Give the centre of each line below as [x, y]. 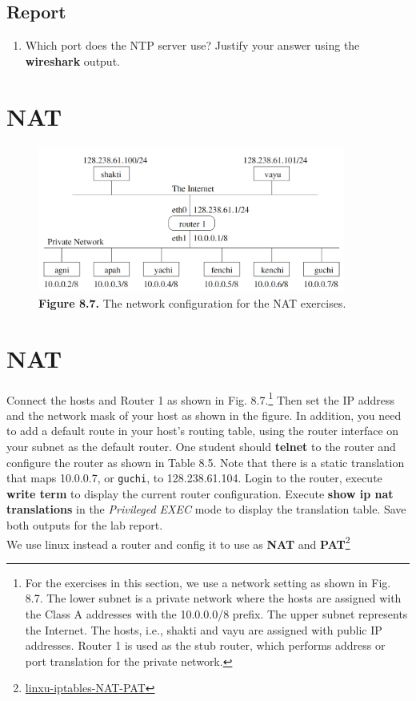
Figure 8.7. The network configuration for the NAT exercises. [192, 302]
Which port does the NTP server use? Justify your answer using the [192, 45]
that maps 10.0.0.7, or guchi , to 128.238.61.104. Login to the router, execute [194, 478]
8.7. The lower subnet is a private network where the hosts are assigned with [213, 598]
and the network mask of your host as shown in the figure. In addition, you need [204, 415]
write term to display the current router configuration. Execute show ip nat [200, 493]
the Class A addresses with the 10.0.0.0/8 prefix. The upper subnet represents [216, 614]
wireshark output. [72, 60]
